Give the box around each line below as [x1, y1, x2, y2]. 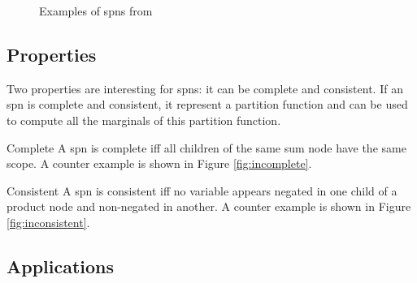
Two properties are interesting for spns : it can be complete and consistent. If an [7, 79, 403, 96]
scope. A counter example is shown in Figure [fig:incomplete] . [7, 155, 312, 172]
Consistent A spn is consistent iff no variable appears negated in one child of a [7, 182, 397, 199]
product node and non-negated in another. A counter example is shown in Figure [7, 198, 411, 215]
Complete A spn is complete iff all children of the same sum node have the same [7, 139, 406, 156]
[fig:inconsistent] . [7, 213, 90, 230]
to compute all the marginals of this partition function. [7, 111, 281, 128]
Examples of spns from [39, 2, 153, 19]
